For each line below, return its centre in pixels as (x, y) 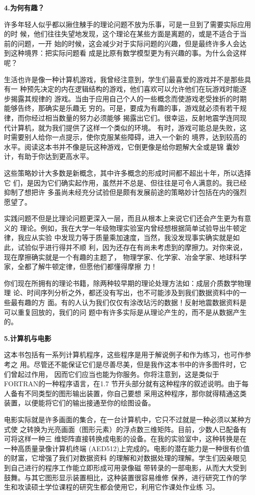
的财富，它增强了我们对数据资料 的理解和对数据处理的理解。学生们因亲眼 (122, 458)
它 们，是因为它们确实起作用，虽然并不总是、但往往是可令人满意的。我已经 (125, 182)
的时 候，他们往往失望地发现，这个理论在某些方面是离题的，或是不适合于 (122, 34)
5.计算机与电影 (28, 338)
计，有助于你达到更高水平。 (49, 156)
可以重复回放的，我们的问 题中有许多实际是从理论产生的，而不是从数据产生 (125, 312)
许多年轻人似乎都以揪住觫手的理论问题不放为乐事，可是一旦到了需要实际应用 (127, 24)
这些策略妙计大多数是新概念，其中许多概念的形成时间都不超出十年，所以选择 (127, 172)
